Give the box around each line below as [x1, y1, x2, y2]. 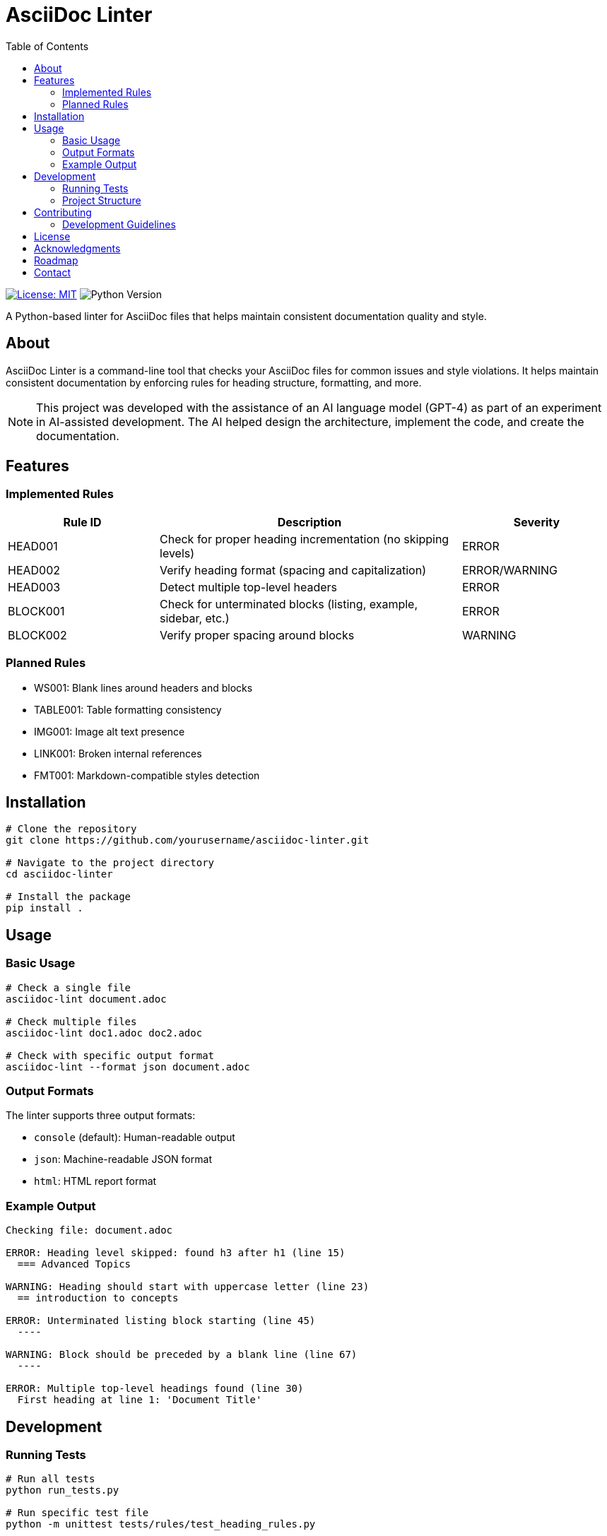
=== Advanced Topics [17, 1258, 131, 1270]
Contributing [34, 206, 92, 218]
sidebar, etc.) [160, 610, 230, 625]
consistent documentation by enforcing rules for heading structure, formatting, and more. [6, 376, 422, 389]
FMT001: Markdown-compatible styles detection [34, 769, 260, 781]
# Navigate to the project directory [6, 857, 215, 869]
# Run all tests [6, 1473, 95, 1485]
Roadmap [34, 254, 78, 266]
